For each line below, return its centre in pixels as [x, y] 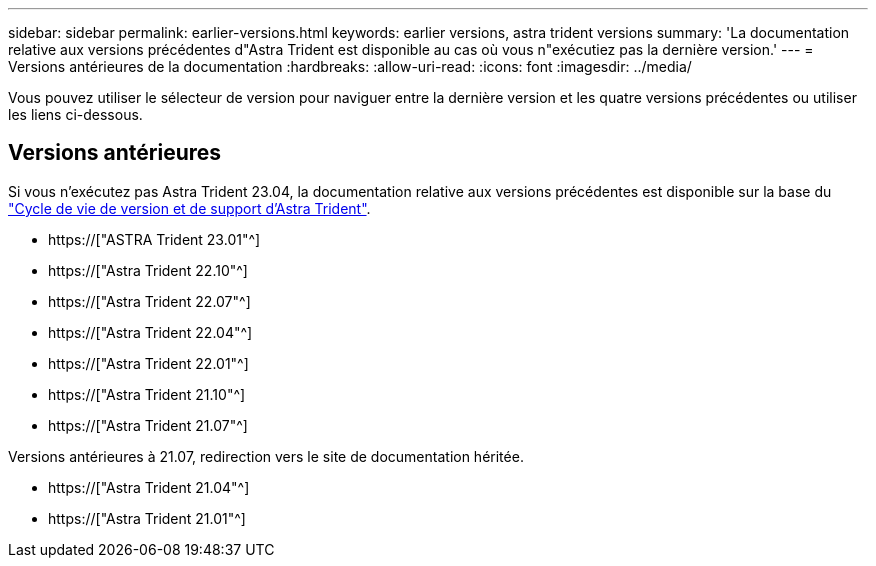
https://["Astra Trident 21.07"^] [148, 425]
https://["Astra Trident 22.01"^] [148, 363]
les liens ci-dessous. [75, 114]
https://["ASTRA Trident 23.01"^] [154, 239]
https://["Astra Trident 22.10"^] [148, 270]
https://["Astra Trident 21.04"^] [149, 487]
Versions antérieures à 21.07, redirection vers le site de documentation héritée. [266, 456]
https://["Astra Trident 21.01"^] [147, 518]
